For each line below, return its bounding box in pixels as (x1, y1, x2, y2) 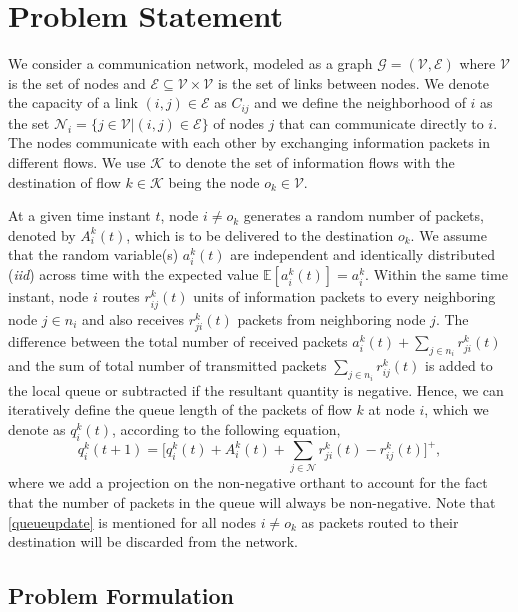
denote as (8, 418, 66, 439)
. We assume (410, 224, 487, 245)
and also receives (81, 308, 185, 329)
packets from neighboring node (237, 308, 426, 329)
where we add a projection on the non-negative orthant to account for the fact (8, 472, 488, 493)
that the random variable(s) (8, 244, 179, 265)
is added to (425, 355, 493, 376)
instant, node (8, 286, 89, 307)
